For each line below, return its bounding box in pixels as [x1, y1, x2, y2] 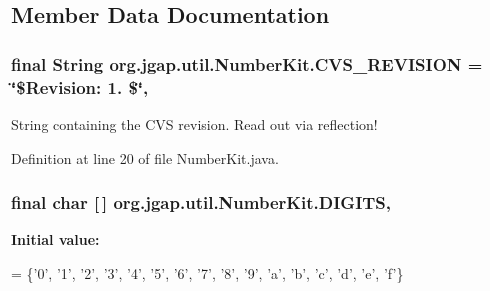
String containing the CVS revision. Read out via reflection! [11, 113, 378, 134]
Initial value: [11, 229, 100, 250]
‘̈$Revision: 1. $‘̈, [11, 74, 149, 99]
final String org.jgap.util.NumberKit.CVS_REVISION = [11, 51, 483, 76]
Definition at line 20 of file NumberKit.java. [11, 147, 279, 168]
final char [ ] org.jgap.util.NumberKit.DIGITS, [11, 190, 392, 215]
